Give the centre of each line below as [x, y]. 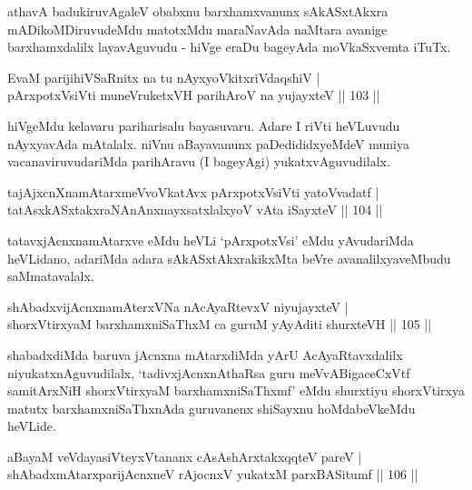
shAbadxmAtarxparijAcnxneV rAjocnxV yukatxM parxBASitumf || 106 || [213, 474]
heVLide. [32, 426]
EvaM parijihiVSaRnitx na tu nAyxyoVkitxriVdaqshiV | [164, 77]
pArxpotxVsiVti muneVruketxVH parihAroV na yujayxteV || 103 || [194, 95]
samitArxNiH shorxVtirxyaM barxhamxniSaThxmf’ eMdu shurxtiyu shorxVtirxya [236, 390]
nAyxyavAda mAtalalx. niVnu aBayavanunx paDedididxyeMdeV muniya [209, 143]
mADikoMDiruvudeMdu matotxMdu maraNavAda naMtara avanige [197, 29]
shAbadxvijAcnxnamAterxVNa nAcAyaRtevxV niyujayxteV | [178, 306]
